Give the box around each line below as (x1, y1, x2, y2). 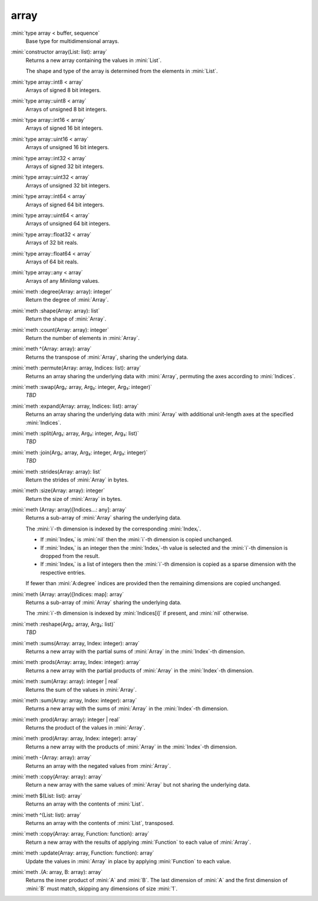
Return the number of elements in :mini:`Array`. (25, 335, 140, 342)
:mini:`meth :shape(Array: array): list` (11, 307, 100, 314)
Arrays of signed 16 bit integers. (25, 124, 103, 132)
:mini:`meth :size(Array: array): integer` (11, 487, 105, 494)
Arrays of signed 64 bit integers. (25, 201, 104, 208)
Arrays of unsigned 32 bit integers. (25, 181, 110, 189)
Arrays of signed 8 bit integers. (25, 86, 101, 94)
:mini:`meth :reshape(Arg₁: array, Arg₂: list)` (11, 621, 115, 628)
